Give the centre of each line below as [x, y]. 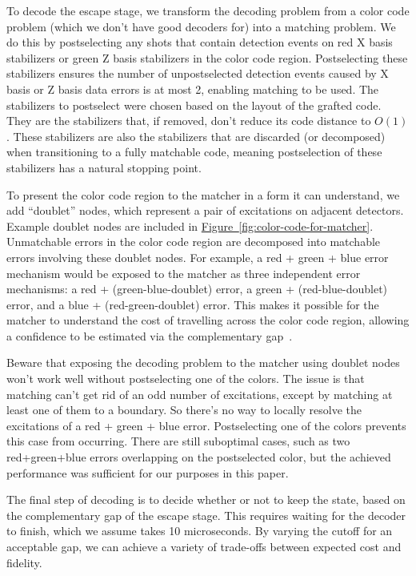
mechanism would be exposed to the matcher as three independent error [184, 273]
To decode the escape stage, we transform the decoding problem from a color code [208, 10]
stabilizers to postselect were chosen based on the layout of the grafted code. [194, 105]
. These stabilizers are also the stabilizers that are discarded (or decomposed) [196, 136]
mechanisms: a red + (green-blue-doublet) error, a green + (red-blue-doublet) [197, 289]
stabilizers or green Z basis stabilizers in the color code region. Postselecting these [207, 57]
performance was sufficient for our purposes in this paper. [148, 472]
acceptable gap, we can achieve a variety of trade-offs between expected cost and [204, 546]
